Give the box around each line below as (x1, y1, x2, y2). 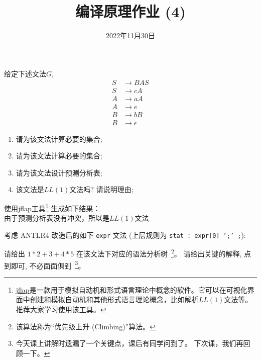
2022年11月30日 (106, 30, 155, 41)
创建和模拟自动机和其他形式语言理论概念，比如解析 (30, 294, 199, 305)
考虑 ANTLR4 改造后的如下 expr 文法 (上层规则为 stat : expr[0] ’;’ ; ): (4, 229, 246, 240)
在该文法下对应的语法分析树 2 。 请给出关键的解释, (76, 247, 242, 259)
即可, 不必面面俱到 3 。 (11, 258, 85, 270)
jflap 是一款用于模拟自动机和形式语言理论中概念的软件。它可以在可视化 (16, 284, 247, 295)
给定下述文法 (4, 68, 46, 78)
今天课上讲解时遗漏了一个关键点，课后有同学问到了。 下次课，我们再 (16, 338, 243, 348)
